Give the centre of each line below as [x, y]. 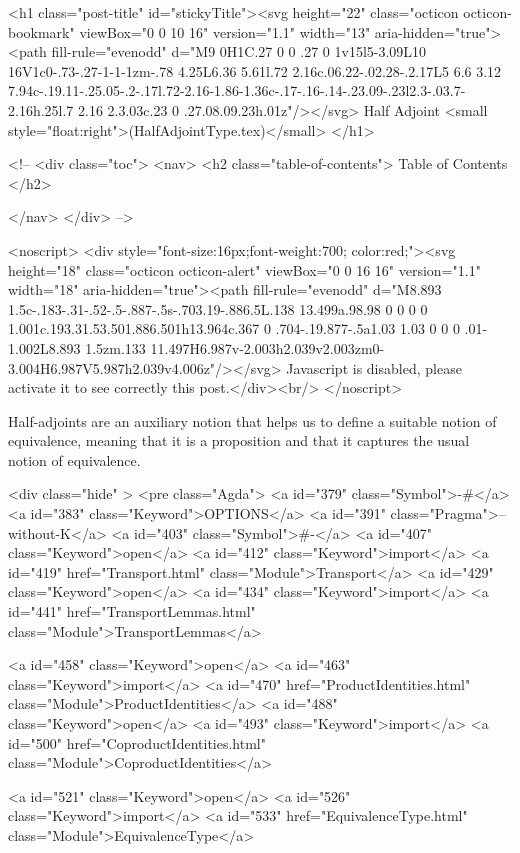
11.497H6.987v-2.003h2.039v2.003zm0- [267, 347]
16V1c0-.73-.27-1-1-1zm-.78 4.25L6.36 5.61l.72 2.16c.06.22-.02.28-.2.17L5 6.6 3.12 [255, 70]
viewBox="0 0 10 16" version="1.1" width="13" [225, 31]
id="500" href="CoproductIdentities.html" [137, 742]
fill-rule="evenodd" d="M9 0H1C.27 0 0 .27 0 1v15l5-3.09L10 [239, 51]
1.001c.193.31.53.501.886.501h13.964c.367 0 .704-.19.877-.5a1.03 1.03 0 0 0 [234, 328]
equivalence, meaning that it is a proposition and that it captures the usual [239, 440]
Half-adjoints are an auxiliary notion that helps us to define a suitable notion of [252, 420]
